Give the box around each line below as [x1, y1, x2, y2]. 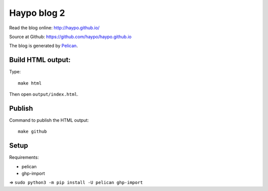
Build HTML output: [9, 56, 71, 64]
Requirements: [9, 154, 39, 160]
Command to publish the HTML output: [9, 117, 89, 123]
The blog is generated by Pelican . [9, 43, 78, 49]
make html [18, 80, 42, 86]
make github [18, 129, 47, 135]
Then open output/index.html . [9, 92, 79, 97]
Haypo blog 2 [9, 7, 66, 18]
